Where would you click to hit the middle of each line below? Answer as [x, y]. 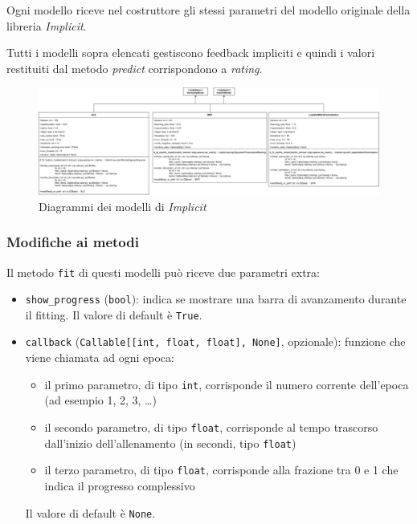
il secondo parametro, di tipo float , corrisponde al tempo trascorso [211, 427]
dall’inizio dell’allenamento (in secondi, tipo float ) [170, 443]
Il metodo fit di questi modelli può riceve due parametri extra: [164, 272]
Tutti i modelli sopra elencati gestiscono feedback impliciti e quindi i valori [191, 53]
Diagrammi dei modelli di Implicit [123, 206]
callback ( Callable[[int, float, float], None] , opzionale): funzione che [215, 341]
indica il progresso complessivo [120, 485]
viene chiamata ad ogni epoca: [100, 357]
